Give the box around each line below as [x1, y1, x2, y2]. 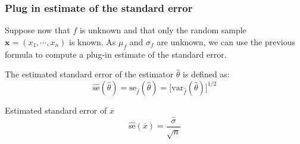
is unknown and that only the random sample [79, 24, 246, 36]
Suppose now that [5, 24, 70, 36]
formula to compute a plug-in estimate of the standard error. [5, 48, 227, 60]
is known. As [69, 35, 116, 48]
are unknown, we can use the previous [157, 35, 295, 48]
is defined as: [183, 68, 230, 80]
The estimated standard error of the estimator [5, 68, 174, 80]
